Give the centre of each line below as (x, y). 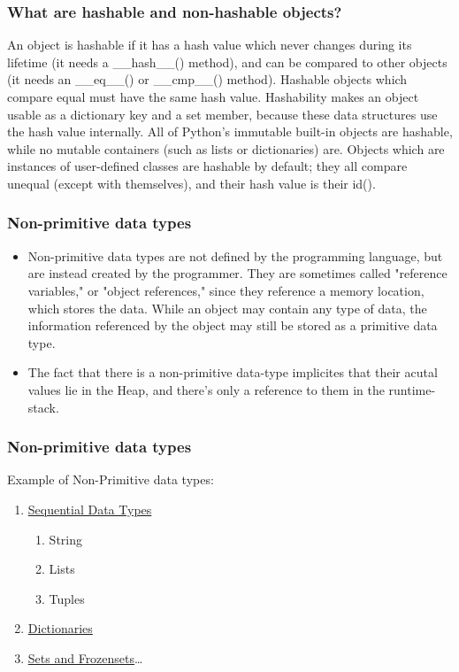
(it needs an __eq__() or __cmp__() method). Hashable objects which (207, 79)
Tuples (67, 598)
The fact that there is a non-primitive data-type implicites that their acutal (233, 372)
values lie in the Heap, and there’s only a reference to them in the (206, 389)
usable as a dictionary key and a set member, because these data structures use (222, 114)
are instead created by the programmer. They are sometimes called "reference (237, 273)
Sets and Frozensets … (85, 657)
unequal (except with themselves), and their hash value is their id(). (191, 183)
